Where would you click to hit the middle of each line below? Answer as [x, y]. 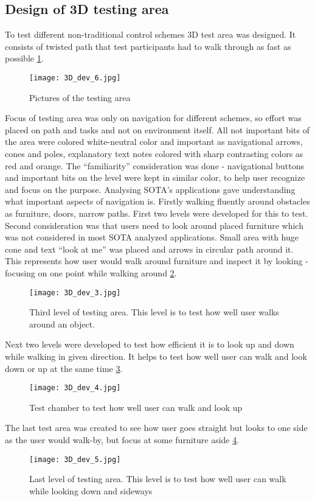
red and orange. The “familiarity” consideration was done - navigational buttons [154, 165]
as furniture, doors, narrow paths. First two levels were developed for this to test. [157, 213]
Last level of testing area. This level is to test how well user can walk [158, 479]
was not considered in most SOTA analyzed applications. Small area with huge [152, 237]
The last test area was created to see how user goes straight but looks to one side [156, 428]
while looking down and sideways [91, 490]
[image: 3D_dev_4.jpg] [75, 388]
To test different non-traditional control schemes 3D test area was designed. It [151, 34]
